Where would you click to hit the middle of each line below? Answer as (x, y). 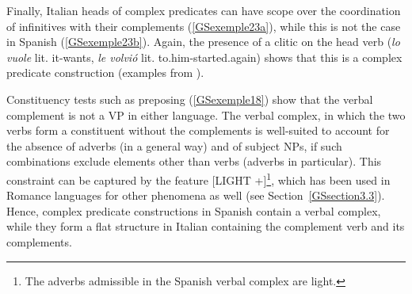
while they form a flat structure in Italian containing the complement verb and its (206, 226)
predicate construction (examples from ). (105, 73)
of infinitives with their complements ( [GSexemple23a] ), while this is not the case (204, 26)
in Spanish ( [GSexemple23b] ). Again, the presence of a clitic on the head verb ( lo (203, 42)
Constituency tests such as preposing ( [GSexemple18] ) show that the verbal (190, 99)
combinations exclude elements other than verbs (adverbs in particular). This (194, 161)
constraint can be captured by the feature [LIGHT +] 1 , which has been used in (198, 178)
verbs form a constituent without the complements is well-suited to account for (198, 130)
